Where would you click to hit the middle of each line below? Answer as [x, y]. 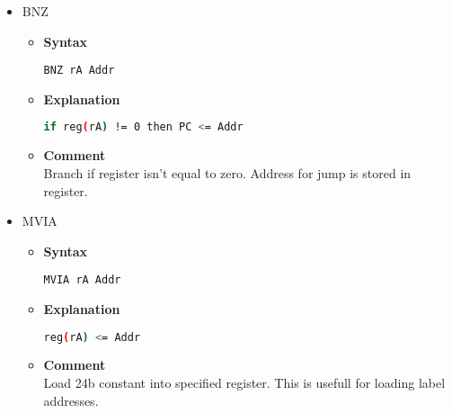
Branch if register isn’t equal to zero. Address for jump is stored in [227, 172]
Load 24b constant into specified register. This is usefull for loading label [244, 382]
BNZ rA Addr [79, 71]
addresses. [71, 400]
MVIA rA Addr [82, 280]
